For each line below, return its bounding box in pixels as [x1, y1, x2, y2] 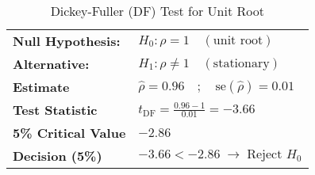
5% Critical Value [13, 124, 126, 142]
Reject [247, 148, 282, 161]
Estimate [13, 78, 70, 96]
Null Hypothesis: [13, 32, 121, 50]
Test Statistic [13, 101, 98, 119]
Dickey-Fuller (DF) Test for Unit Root [50, 2, 264, 20]
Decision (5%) [13, 146, 102, 165]
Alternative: [13, 55, 90, 73]
